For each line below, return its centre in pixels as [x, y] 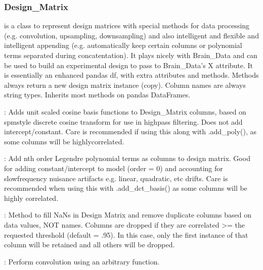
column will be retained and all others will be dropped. [90, 245]
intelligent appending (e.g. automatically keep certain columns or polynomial [123, 45]
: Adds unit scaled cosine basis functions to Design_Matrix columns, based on [125, 111]
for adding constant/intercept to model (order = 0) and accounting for [114, 168]
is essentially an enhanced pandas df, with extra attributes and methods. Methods [131, 75]
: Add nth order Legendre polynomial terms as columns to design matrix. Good [127, 158]
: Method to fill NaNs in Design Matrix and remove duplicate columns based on [128, 215]
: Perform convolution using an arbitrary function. [82, 261]
